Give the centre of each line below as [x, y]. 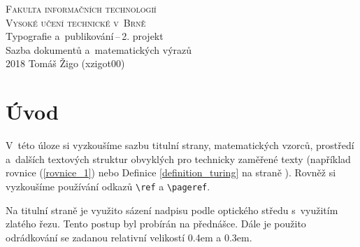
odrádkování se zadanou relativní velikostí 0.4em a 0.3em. [129, 237]
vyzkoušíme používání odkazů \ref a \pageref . [108, 186]
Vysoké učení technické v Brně [76, 22]
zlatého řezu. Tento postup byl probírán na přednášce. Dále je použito [156, 224]
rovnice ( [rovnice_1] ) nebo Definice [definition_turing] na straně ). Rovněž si [171, 172]
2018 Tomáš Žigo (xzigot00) [65, 63]
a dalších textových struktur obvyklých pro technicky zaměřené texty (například [178, 158]
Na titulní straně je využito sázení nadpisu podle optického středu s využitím [172, 210]
